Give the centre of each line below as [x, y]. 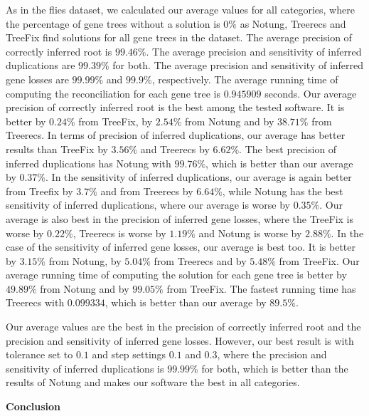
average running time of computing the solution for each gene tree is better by [176, 275]
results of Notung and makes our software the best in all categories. [153, 382]
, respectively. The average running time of [245, 79]
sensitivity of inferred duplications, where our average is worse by [148, 205]
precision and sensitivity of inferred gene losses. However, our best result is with [180, 340]
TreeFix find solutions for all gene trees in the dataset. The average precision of [179, 37]
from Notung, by [85, 260]
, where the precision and [272, 354]
